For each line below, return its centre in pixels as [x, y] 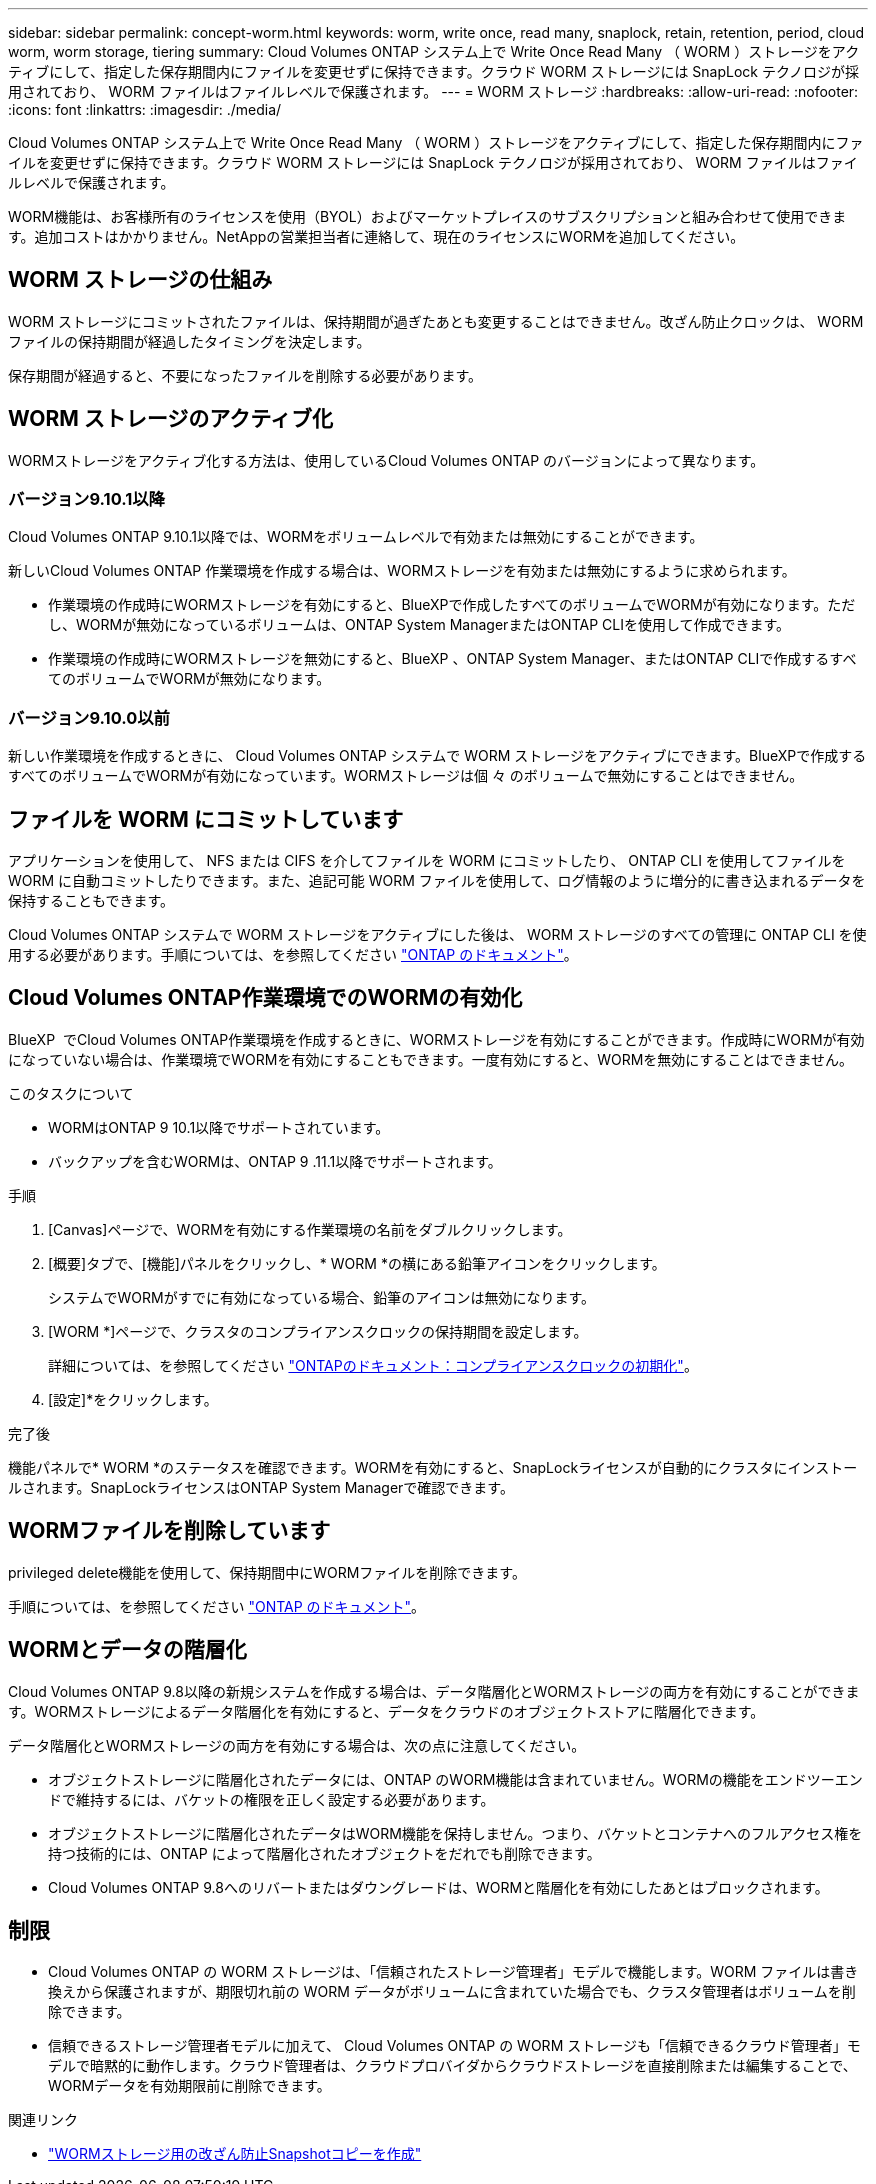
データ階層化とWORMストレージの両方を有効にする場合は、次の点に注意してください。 [297, 1745]
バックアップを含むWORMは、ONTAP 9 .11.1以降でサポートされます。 [275, 1161]
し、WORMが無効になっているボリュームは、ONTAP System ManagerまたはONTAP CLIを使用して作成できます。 [419, 625]
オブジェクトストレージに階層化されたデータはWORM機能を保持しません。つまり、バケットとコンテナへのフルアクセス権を [455, 1833]
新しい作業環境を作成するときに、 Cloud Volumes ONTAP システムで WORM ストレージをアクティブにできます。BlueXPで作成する [437, 756]
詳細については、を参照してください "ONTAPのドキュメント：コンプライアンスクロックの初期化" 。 [373, 1365]
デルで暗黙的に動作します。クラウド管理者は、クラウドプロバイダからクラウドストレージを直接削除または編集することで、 [452, 2066]
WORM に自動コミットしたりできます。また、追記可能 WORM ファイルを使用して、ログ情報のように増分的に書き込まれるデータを [437, 881]
